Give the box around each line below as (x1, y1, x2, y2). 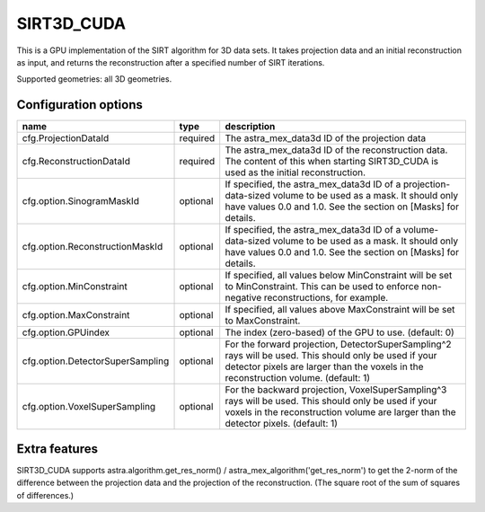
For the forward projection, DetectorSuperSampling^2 (225, 338, 452, 350)
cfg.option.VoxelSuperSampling (22, 401, 156, 413)
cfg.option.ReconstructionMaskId (22, 241, 163, 253)
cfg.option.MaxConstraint (22, 309, 130, 322)
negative (225, 292, 262, 305)
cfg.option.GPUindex (22, 326, 110, 339)
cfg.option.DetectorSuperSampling (22, 355, 170, 367)
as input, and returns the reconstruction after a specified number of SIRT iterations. (16, 57, 325, 67)
